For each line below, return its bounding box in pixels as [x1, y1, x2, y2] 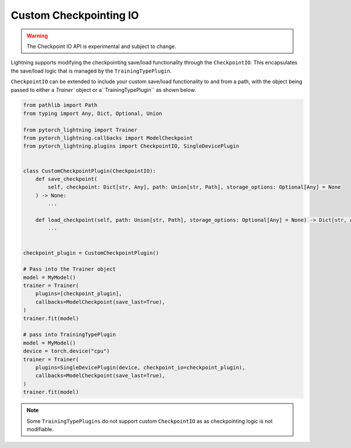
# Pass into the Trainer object [23, 266, 116, 272]
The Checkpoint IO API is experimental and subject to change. [26, 43, 177, 50]
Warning [26, 32, 48, 39]
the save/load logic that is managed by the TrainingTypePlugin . [11, 67, 172, 74]
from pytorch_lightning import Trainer [23, 126, 137, 133]
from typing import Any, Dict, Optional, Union [23, 110, 162, 117]
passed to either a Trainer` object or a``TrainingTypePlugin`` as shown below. [11, 86, 196, 93]
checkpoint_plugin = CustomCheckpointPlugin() [23, 249, 159, 256]
